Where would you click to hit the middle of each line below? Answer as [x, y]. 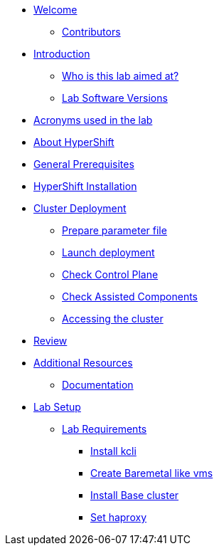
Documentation [98, 385]
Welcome [55, 10]
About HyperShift [74, 142]
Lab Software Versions [115, 98]
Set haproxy [119, 517]
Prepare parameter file [114, 230]
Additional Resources [83, 363]
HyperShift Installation [85, 186]
